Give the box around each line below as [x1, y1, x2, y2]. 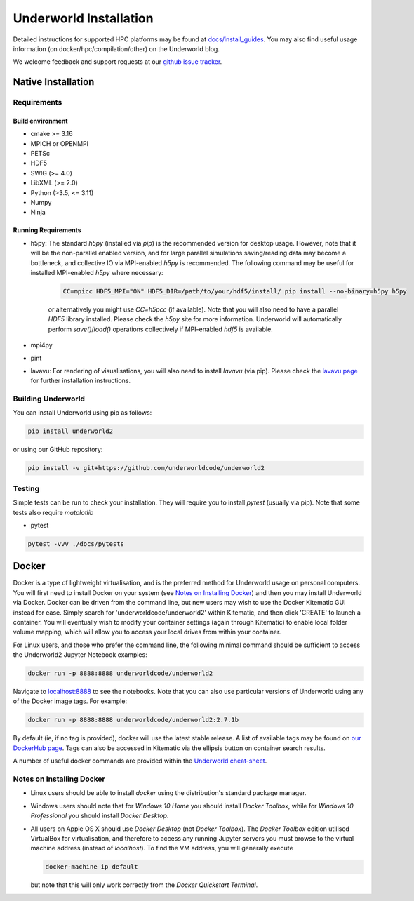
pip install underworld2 [27, 427, 114, 435]
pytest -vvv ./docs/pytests [27, 540, 124, 547]
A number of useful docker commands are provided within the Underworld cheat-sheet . [13, 756, 267, 765]
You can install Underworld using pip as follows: [13, 408, 152, 417]
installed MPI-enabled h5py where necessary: [30, 268, 164, 276]
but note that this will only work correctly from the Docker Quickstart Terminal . [30, 881, 258, 889]
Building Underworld [13, 394, 86, 403]
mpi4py [30, 341, 53, 349]
